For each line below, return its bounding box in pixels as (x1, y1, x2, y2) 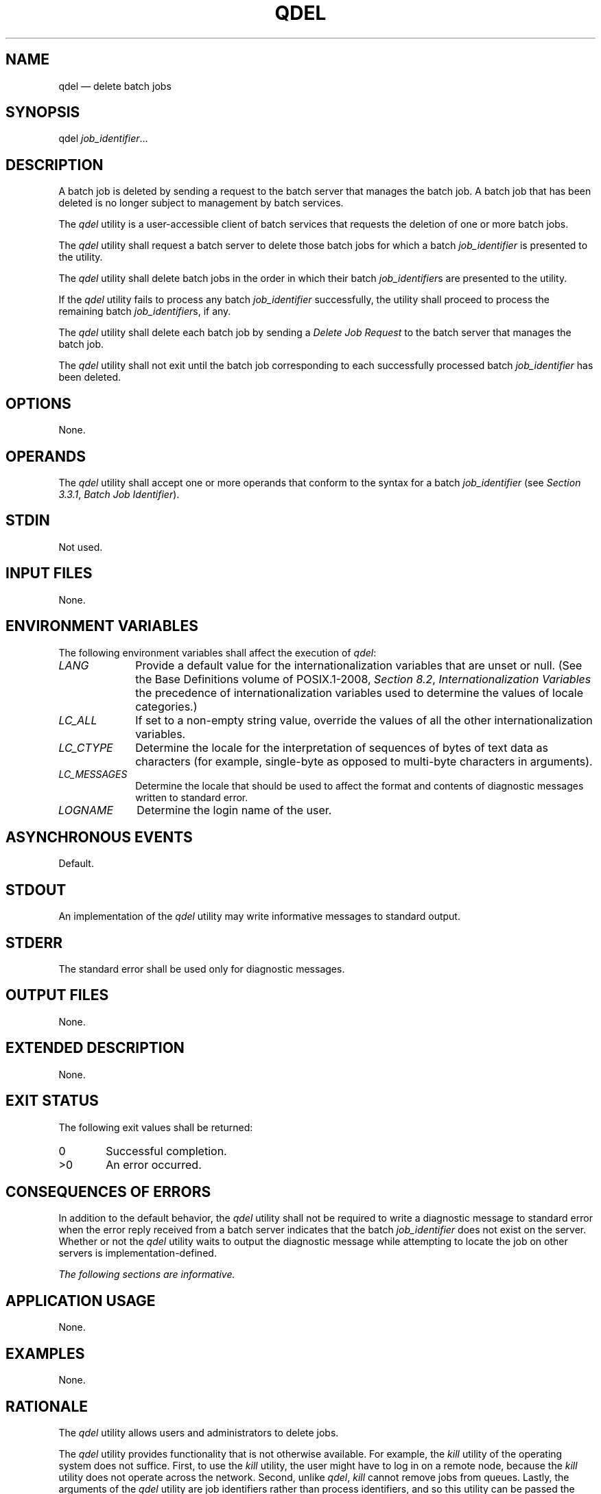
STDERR (5, 934, 63, 951)
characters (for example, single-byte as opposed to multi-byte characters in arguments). (135, 754, 593, 768)
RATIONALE (5, 1397, 89, 1415)
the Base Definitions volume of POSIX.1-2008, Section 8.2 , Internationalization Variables (135, 672, 591, 686)
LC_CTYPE (58, 740, 113, 755)
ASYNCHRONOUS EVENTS (5, 828, 193, 846)
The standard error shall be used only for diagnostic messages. (58, 963, 345, 975)
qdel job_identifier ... (58, 132, 148, 145)
